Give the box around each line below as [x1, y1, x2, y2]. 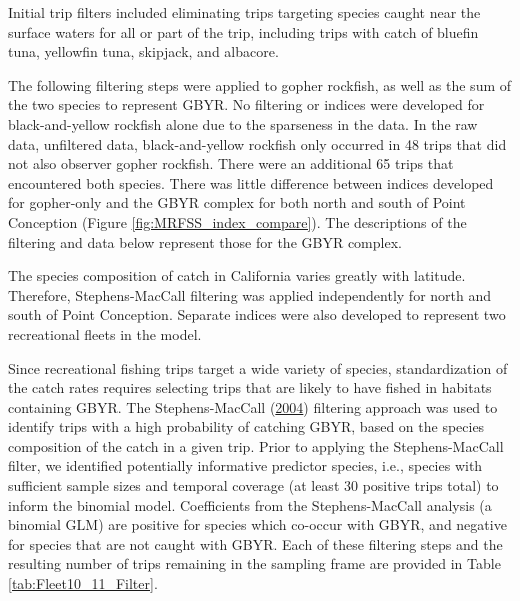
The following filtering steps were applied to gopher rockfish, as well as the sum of [8, 74, 512, 95]
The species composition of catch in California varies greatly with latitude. [8, 265, 466, 286]
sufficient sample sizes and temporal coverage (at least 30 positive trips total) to [8, 475, 499, 496]
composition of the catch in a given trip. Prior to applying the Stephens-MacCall [8, 435, 504, 456]
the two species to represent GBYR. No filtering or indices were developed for [8, 94, 485, 115]
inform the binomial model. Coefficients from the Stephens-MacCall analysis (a [8, 494, 492, 515]
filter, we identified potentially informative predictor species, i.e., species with [8, 455, 483, 476]
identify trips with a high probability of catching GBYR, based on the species [8, 416, 485, 437]
